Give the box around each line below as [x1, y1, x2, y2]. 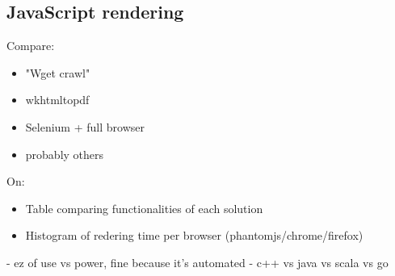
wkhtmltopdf [25, 91, 90, 108]
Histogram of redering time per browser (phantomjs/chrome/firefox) [25, 227, 363, 244]
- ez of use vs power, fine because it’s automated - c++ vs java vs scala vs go [6, 253, 389, 270]
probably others [25, 145, 104, 162]
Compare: [6, 37, 55, 54]
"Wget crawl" [25, 64, 90, 81]
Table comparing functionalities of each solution [25, 199, 263, 216]
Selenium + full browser [25, 118, 145, 135]
